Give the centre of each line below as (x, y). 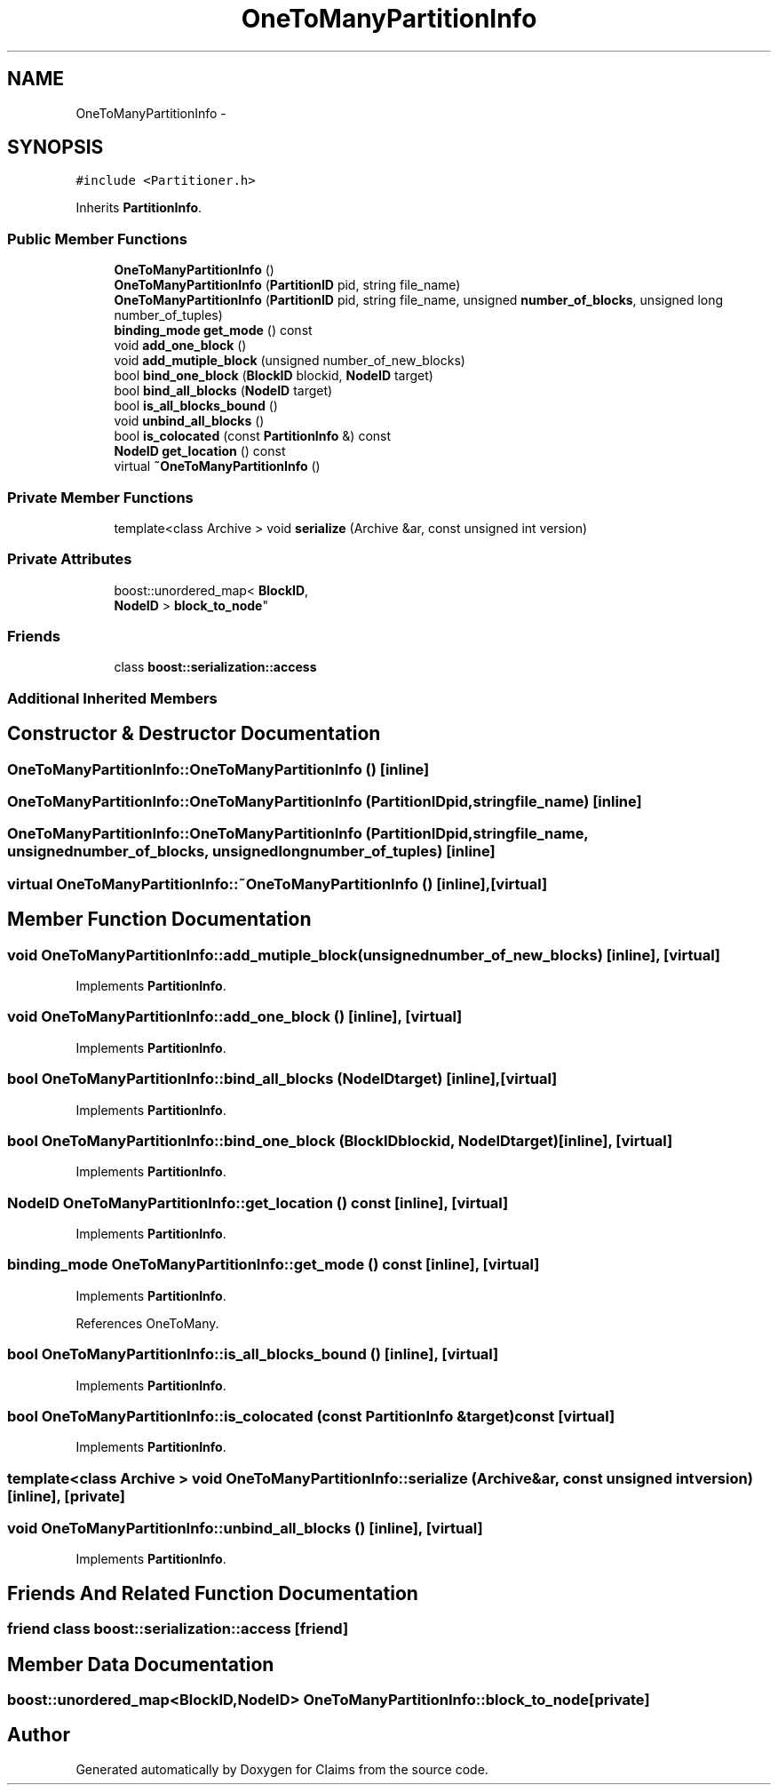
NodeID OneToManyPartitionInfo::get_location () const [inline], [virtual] (258, 1203)
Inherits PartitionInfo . (139, 208)
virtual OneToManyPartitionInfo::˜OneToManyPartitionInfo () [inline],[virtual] (278, 884)
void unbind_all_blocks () (189, 421)
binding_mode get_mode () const (213, 331)
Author (39, 1735)
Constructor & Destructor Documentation (194, 734)
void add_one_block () (180, 346)
